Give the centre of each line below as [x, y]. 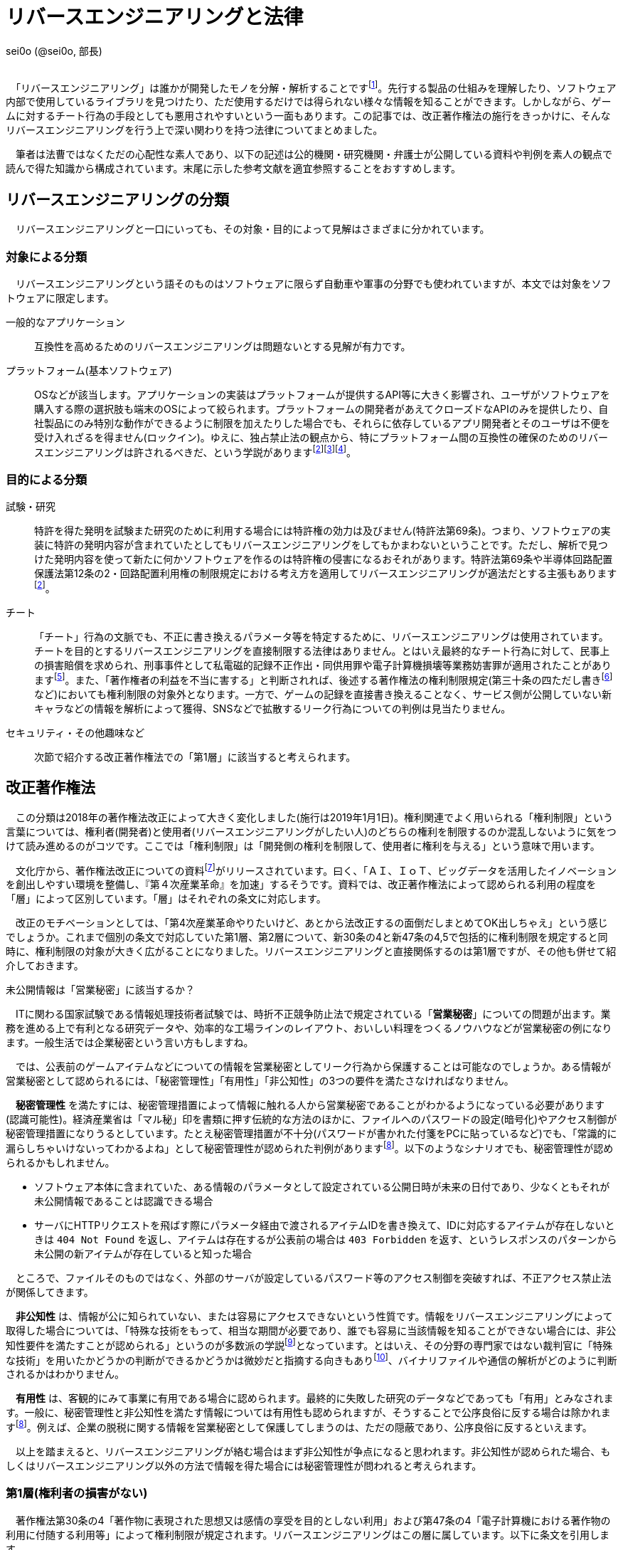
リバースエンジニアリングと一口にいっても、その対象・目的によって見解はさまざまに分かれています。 [252, 229]
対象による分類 [47, 257]
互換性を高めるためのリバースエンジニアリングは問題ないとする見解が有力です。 [223, 346]
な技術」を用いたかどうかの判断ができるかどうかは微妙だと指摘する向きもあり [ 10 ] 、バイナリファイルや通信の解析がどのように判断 [311, 1359]
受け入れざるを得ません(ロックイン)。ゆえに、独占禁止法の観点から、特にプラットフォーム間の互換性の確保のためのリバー [321, 437]
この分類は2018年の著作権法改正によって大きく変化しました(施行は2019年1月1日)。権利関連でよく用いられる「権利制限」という [314, 817]
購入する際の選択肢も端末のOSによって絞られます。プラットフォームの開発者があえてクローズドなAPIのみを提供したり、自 [321, 409]
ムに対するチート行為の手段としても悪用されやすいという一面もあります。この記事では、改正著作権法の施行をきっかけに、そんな [308, 116]
